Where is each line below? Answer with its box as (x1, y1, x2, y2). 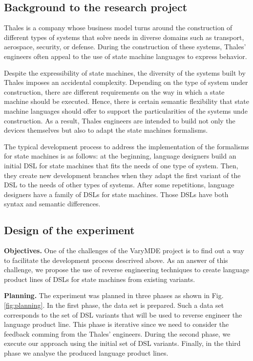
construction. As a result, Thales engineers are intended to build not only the (4, 115, 235, 125)
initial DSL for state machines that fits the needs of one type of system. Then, (4, 160, 238, 170)
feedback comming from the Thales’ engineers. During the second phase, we (4, 328, 231, 339)
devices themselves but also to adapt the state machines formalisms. (4, 125, 208, 135)
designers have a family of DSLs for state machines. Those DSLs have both (4, 189, 229, 199)
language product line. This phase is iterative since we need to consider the (4, 319, 229, 329)
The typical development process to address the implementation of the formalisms (4, 141, 249, 151)
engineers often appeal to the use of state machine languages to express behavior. (4, 51, 247, 61)
